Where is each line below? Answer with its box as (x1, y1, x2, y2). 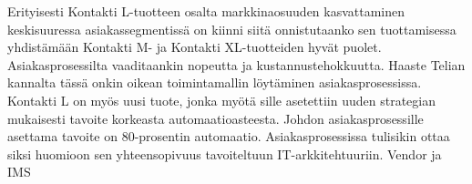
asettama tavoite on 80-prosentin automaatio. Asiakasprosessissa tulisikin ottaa (7, 127, 450, 146)
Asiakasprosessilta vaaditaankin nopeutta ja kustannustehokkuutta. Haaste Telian (7, 55, 466, 74)
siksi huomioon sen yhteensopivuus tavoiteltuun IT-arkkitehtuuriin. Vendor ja (7, 144, 442, 163)
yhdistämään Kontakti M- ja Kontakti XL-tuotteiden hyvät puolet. (7, 37, 382, 56)
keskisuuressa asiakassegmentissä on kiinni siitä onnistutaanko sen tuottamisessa (7, 19, 457, 38)
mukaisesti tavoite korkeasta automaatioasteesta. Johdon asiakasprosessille (7, 108, 424, 128)
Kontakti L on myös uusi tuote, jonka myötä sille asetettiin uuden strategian (7, 90, 436, 109)
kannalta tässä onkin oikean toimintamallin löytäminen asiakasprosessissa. (7, 73, 422, 92)
